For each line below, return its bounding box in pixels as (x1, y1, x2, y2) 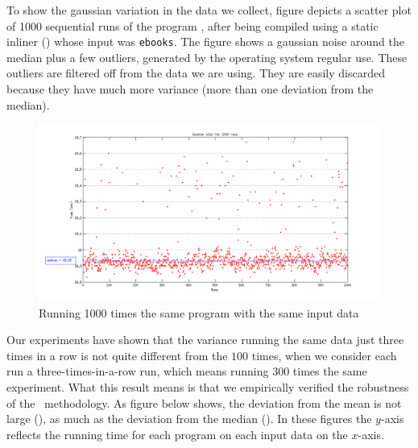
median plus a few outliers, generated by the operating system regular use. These (6, 48, 408, 65)
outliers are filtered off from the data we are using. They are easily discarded (6, 64, 385, 81)
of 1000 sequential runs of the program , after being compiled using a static (6, 17, 379, 34)
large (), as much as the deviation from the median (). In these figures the (6, 410, 372, 427)
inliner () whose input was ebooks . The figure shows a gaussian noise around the (6, 33, 404, 50)
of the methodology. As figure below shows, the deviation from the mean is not (6, 394, 402, 411)
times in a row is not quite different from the (6, 346, 228, 363)
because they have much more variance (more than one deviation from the (6, 81, 374, 97)
